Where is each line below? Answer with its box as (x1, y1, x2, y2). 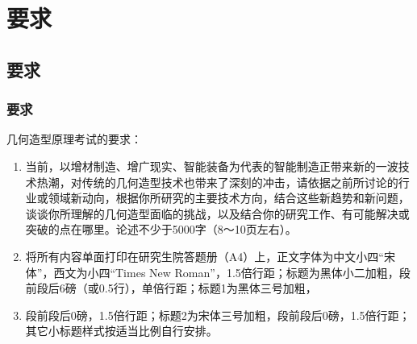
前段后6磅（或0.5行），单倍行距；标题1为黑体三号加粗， (25, 280, 317, 296)
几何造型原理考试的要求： (6, 131, 142, 147)
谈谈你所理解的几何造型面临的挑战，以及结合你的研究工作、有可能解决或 (25, 205, 410, 222)
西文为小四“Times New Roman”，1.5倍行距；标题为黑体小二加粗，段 (53, 263, 411, 280)
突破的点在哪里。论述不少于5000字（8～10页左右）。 (25, 221, 297, 238)
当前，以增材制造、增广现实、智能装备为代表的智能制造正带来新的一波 (25, 157, 398, 174)
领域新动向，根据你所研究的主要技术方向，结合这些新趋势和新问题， (48, 189, 410, 206)
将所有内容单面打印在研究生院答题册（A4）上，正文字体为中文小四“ (25, 247, 384, 264)
